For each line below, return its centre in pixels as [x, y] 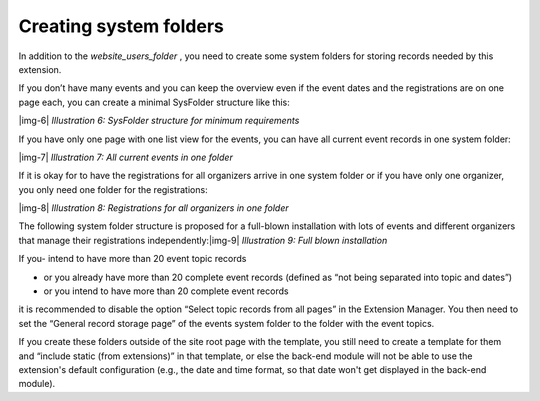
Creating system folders [121, 26]
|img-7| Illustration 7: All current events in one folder [126, 157]
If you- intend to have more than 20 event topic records [132, 259]
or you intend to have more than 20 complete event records [166, 291]
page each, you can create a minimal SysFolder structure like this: [154, 102]
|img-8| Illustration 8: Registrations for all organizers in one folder [153, 208]
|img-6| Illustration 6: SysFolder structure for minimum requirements [159, 121]
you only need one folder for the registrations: [113, 189]
